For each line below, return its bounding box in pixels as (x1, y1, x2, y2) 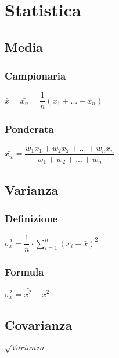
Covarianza (5, 315, 73, 333)
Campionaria (5, 68, 66, 83)
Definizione (5, 211, 58, 225)
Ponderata (5, 122, 54, 136)
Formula (5, 264, 44, 279)
